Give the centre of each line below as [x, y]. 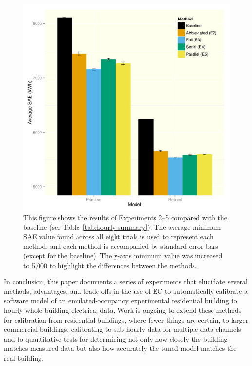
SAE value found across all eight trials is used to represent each [118, 236]
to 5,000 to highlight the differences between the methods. [110, 265]
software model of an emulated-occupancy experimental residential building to [121, 300]
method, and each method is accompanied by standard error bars [121, 246]
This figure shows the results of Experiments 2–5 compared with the [126, 217]
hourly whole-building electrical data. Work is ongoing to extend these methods [123, 310]
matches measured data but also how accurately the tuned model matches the [120, 348]
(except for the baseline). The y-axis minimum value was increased [123, 255]
